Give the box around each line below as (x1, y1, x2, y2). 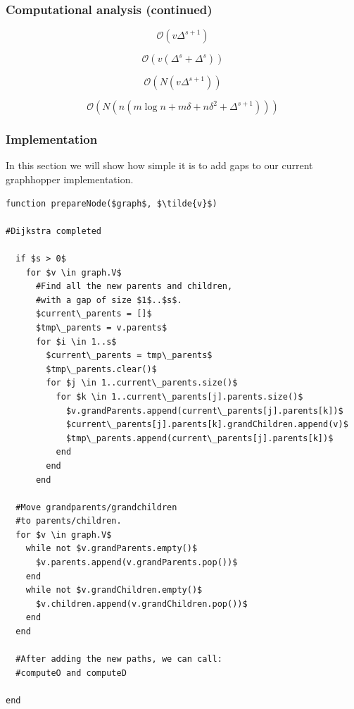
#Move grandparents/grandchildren (15, 502, 177, 512)
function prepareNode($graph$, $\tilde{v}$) (6, 198, 217, 209)
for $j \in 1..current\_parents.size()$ (46, 378, 238, 388)
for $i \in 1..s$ (35, 336, 117, 347)
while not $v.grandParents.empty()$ (25, 543, 198, 554)
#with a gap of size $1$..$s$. (35, 295, 182, 305)
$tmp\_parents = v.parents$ (35, 322, 167, 333)
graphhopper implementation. (6, 172, 134, 187)
